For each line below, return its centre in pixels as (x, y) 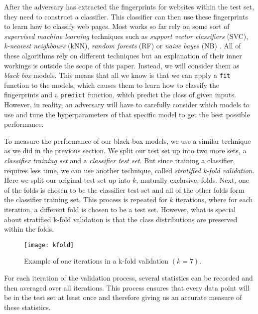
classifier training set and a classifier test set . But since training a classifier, (120, 160)
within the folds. (29, 229)
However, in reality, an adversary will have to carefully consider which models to (127, 105)
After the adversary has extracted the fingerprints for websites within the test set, (129, 6)
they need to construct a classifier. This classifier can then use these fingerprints (126, 16)
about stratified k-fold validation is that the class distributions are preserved (121, 219)
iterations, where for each (214, 199)
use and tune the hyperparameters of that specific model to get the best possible (127, 114)
